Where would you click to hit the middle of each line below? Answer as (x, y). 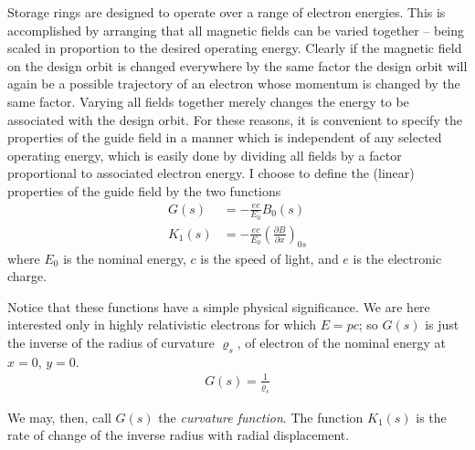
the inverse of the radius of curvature (111, 342)
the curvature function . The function (261, 417)
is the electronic (397, 258)
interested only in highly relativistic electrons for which (162, 324)
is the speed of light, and (269, 258)
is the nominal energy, (125, 258)
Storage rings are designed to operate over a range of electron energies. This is (227, 12)
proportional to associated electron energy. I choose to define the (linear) (211, 173)
